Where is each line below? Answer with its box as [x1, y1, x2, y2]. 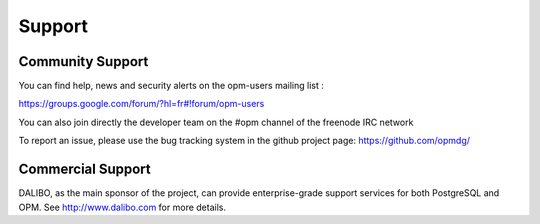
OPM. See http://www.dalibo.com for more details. [18, 201, 227, 213]
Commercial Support [18, 161, 152, 178]
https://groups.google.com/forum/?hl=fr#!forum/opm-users [18, 98, 265, 110]
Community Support [18, 53, 149, 70]
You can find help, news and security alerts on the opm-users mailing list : [18, 80, 325, 92]
